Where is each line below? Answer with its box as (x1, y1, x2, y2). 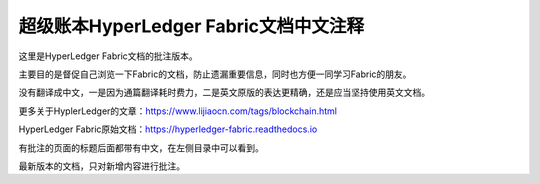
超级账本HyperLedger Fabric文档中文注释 (18, 15, 365, 37)
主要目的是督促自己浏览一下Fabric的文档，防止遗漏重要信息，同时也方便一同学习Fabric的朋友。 (18, 68, 412, 80)
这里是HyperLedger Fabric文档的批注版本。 (18, 50, 199, 62)
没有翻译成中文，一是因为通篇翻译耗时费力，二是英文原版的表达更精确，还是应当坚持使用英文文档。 (18, 86, 430, 99)
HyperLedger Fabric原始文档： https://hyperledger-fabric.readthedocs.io (18, 123, 318, 135)
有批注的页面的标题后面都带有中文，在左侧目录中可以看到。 (18, 141, 264, 154)
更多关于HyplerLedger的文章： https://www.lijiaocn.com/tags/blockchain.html (18, 105, 337, 117)
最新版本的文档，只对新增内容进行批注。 (18, 160, 185, 172)
